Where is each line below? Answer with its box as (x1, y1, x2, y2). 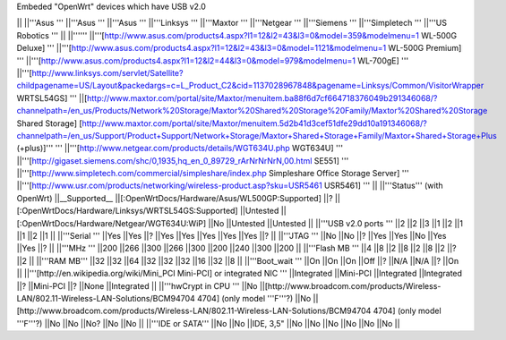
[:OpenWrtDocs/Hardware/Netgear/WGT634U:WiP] (16, 217, 207, 228)
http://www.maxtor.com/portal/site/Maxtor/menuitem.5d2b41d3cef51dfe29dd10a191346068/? (81, 117, 427, 129)
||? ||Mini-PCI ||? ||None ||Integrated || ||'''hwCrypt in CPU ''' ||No (16, 280, 258, 291)
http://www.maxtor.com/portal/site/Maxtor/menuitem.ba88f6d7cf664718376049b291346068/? (86, 92, 438, 103)
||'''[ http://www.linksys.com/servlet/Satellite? (16, 67, 184, 78)
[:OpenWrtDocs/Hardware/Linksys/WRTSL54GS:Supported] (16, 206, 238, 217)
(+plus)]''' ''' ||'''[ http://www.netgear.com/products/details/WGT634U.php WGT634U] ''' (16, 143, 344, 154)
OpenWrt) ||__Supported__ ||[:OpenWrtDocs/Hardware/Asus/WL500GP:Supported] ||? (16, 192, 333, 203)
